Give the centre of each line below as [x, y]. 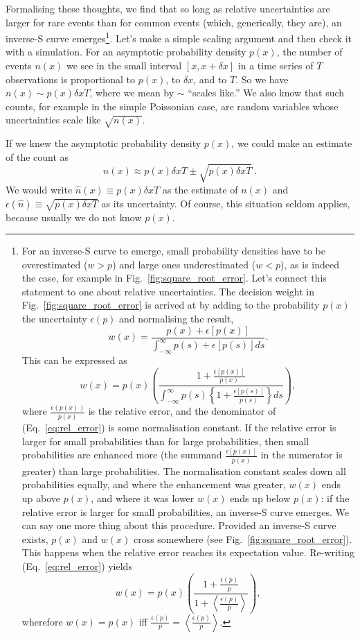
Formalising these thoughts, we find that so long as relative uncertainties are [168, 8]
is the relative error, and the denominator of [182, 411]
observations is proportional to [71, 79]
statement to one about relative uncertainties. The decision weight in [168, 291]
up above [41, 498]
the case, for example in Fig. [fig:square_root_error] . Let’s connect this [174, 278]
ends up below [260, 498]
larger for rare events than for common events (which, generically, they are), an [174, 22]
